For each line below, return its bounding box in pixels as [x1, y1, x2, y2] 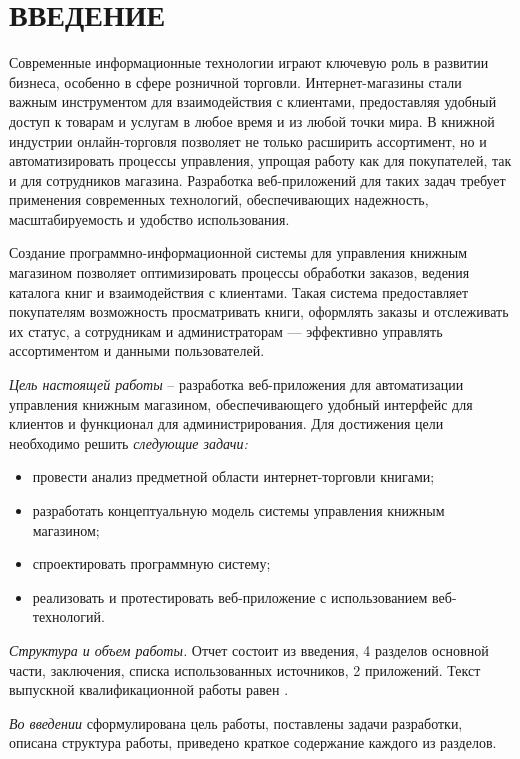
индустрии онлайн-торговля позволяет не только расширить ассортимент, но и [9, 130, 487, 151]
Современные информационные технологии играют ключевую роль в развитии [9, 52, 489, 73]
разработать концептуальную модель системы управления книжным [32, 500, 445, 520]
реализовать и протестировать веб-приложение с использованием [32, 586, 428, 607]
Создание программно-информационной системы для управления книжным [9, 242, 468, 263]
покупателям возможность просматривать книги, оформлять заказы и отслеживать [9, 301, 509, 322]
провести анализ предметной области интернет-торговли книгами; [32, 466, 435, 487]
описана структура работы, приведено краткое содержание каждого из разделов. [9, 732, 497, 753]
